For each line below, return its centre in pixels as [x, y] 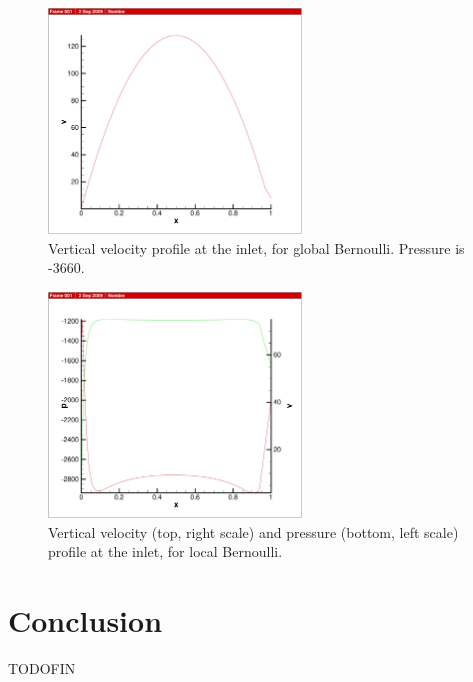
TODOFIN [42, 667]
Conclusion [85, 619]
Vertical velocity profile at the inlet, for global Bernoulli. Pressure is [256, 247]
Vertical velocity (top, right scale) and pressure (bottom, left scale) [253, 531]
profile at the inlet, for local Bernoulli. [165, 551]
